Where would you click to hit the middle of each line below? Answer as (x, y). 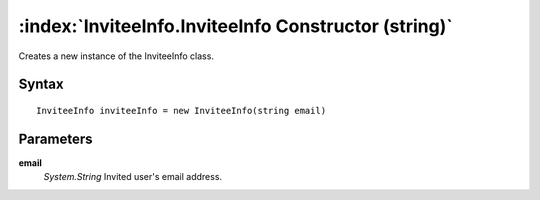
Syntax (41, 84)
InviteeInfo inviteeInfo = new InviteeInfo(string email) (181, 110)
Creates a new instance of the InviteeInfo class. (116, 56)
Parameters (55, 138)
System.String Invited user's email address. (133, 177)
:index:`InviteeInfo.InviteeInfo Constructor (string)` (236, 26)
